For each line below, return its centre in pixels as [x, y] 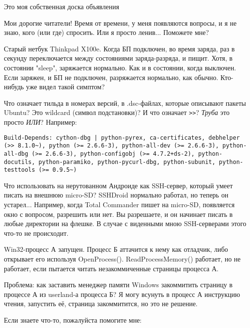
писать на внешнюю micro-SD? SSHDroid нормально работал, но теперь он [116, 195]
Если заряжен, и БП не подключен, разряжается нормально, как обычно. [111, 77]
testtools [20, 170]
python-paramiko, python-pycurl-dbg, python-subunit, [127, 162]
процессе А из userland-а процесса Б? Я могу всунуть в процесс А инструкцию [122, 294]
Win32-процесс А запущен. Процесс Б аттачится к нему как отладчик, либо [116, 249]
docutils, [20, 162]
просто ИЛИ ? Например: [40, 122]
